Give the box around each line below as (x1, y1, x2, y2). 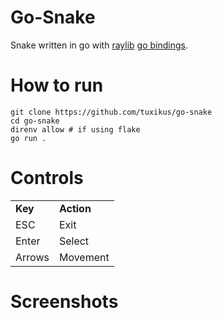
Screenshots (10, 291, 119, 313)
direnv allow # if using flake (10, 124, 141, 135)
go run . (10, 133, 47, 143)
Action (58, 201, 92, 215)
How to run (10, 74, 104, 97)
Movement (58, 250, 110, 264)
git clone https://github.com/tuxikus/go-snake (10, 107, 213, 117)
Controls (10, 167, 84, 190)
